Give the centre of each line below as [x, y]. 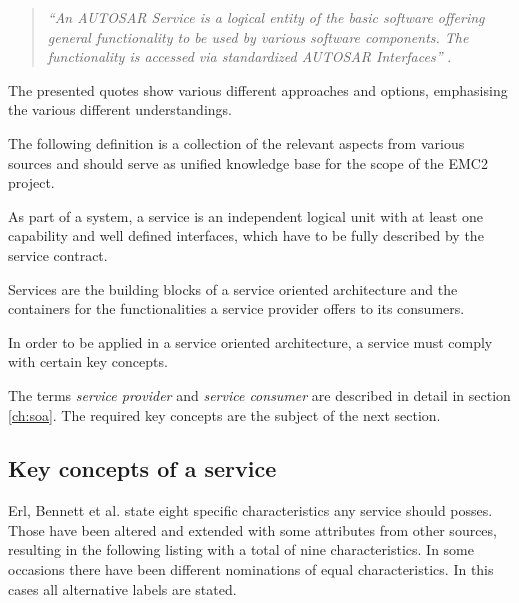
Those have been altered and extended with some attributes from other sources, [252, 529]
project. [31, 182]
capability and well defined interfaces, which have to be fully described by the [246, 235]
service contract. [58, 254]
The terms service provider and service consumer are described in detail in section [259, 394]
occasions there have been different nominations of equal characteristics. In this [251, 569]
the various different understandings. [120, 109]
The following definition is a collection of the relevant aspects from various [236, 142]
